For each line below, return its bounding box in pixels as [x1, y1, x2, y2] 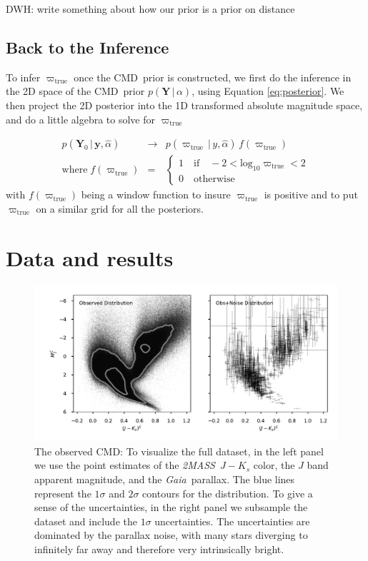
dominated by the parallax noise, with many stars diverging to [34, 527, 308, 542]
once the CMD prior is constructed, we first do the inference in [74, 69, 352, 84]
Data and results [6, 243, 174, 272]
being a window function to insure [81, 187, 231, 202]
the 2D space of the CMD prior [6, 84, 145, 98]
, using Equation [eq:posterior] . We [192, 84, 344, 98]
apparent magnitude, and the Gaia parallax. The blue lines [34, 471, 295, 486]
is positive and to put [264, 187, 358, 202]
